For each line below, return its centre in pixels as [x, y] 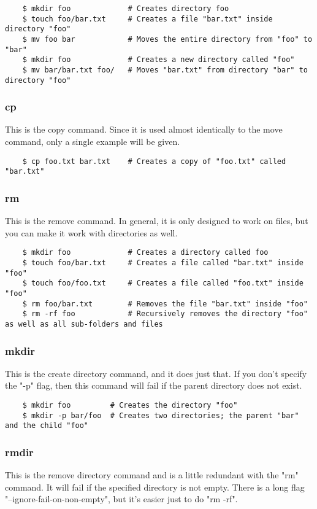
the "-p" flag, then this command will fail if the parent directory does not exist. [154, 385]
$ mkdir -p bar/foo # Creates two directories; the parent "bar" [161, 415]
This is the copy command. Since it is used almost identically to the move [144, 129]
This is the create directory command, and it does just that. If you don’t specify [156, 373]
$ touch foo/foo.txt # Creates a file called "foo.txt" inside [163, 283]
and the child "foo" [47, 426]
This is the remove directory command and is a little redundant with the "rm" [152, 475]
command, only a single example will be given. [93, 142]
